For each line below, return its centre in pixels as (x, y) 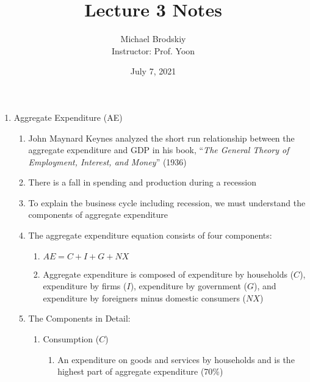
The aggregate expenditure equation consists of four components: (150, 235)
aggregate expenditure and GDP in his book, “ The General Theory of (159, 150)
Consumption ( (71, 339)
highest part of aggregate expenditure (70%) (140, 371)
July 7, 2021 (153, 71)
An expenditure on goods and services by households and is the (176, 359)
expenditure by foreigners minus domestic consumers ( (145, 297)
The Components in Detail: (79, 318)
